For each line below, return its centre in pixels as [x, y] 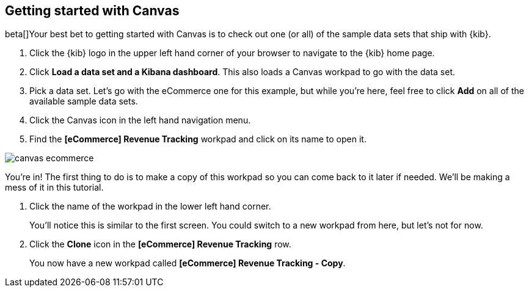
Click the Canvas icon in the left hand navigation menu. [140, 120]
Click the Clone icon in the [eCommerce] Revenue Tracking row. [160, 244]
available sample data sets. [84, 101]
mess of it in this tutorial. [54, 188]
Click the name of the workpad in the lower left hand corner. [150, 206]
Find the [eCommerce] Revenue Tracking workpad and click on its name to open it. [198, 139]
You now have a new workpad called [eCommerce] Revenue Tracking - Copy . [188, 263]
